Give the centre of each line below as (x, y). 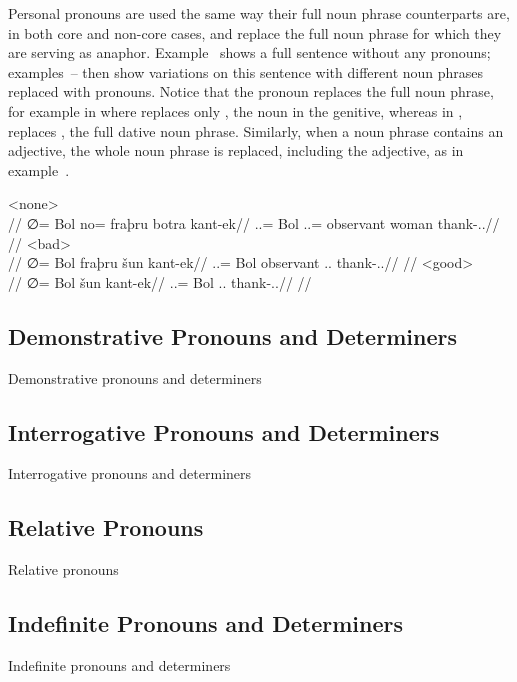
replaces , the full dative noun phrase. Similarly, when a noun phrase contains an (256, 130)
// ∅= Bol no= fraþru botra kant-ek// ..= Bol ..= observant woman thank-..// (254, 222)
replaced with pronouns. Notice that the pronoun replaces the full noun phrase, (251, 91)
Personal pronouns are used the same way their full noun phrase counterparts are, (259, 13)
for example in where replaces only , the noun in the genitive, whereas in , (235, 110)
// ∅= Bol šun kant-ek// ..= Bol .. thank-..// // (160, 281)
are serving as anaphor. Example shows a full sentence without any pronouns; (249, 52)
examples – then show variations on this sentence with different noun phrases (246, 71)
